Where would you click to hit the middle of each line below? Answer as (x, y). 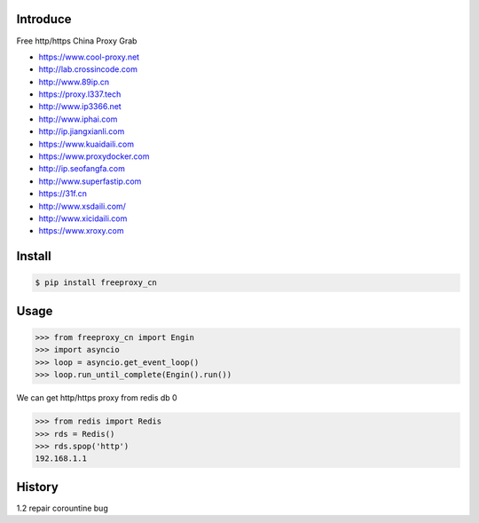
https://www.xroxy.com (81, 231)
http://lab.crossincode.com (88, 69)
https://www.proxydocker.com (94, 156)
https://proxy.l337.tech (80, 94)
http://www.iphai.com (78, 119)
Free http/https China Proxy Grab (77, 41)
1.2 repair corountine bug (62, 508)
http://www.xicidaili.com (83, 218)
